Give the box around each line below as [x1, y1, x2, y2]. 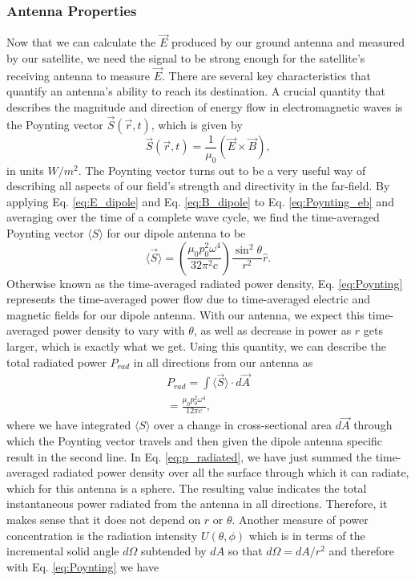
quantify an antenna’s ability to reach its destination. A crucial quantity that [6, 83, 385, 100]
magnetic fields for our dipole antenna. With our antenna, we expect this [6, 306, 365, 323]
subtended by [140, 542, 207, 559]
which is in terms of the [248, 526, 365, 543]
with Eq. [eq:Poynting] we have [6, 558, 159, 575]
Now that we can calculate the [6, 34, 156, 51]
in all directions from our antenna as [133, 353, 313, 370]
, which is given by [151, 116, 243, 132]
